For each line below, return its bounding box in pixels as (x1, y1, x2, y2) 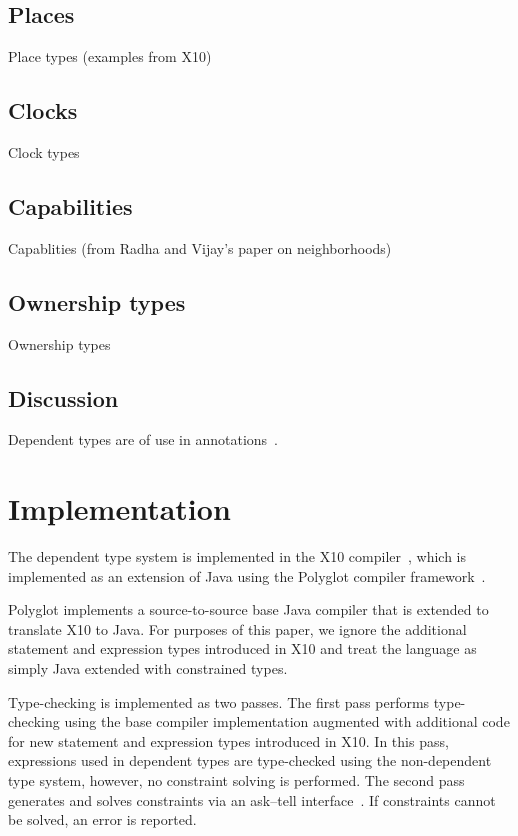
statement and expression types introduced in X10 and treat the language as (8, 638, 477, 659)
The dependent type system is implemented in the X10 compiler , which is (8, 546, 467, 567)
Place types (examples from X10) (8, 46, 212, 67)
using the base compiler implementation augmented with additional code (64, 711, 510, 732)
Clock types (8, 142, 80, 162)
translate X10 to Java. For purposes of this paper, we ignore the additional (8, 618, 467, 639)
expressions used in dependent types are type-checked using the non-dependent (8, 750, 492, 771)
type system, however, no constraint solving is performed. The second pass (8, 770, 465, 791)
